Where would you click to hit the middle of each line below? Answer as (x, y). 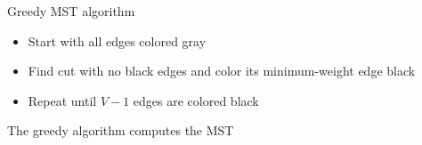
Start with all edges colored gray (117, 40)
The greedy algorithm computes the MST (121, 130)
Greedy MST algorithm (71, 11)
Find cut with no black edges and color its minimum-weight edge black (222, 71)
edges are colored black (196, 100)
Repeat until (62, 100)
